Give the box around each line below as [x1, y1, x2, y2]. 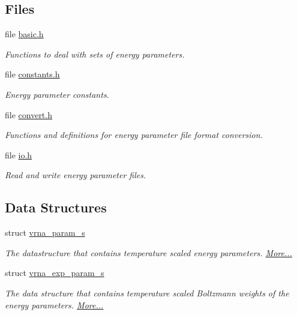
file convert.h [5, 108, 52, 121]
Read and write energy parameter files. [5, 169, 146, 181]
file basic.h [5, 28, 44, 40]
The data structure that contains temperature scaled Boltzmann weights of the [5, 286, 289, 299]
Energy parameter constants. [5, 88, 109, 100]
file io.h [5, 148, 32, 161]
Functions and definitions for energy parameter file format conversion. [5, 128, 263, 141]
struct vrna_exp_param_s [5, 266, 104, 279]
